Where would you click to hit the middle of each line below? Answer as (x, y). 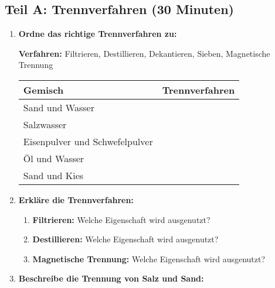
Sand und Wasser (59, 107)
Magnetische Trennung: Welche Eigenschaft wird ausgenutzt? (149, 258)
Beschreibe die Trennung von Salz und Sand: (111, 278)
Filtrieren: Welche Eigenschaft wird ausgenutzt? (121, 219)
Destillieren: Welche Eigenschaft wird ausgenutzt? (125, 239)
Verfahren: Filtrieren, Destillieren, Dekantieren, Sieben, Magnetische (144, 53)
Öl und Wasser (54, 158)
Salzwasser (45, 124)
